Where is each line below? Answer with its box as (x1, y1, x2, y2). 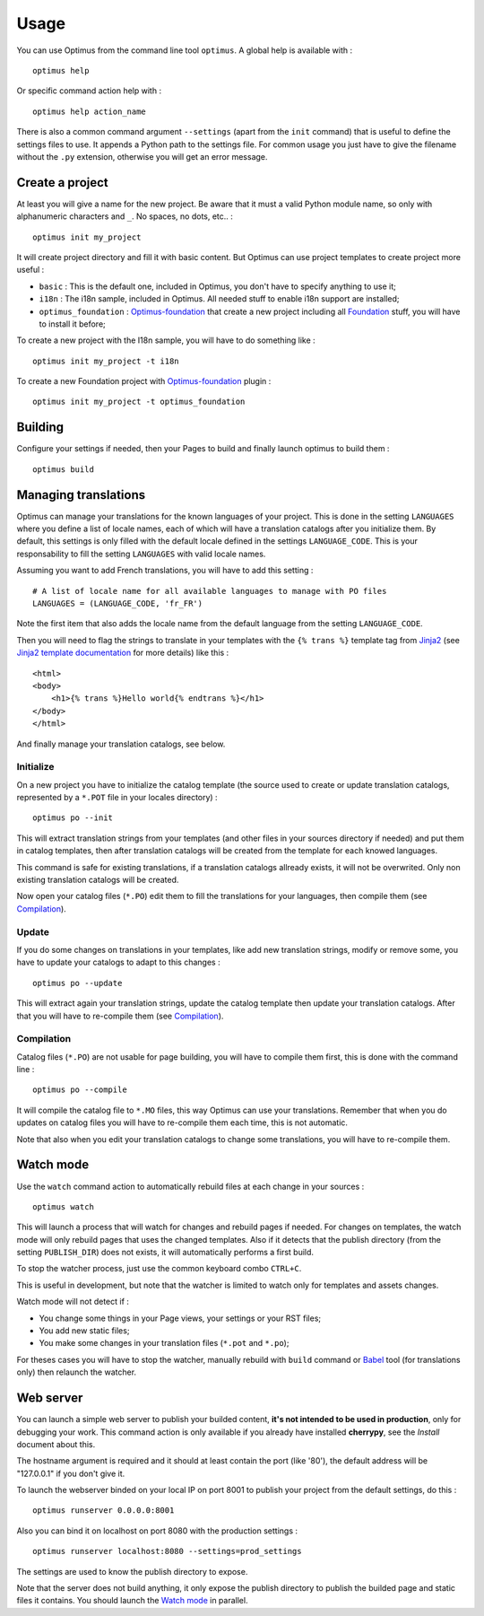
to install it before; (39, 319, 107, 329)
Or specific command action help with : (16, 85, 161, 96)
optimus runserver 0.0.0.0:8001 (32, 1506, 175, 1516)
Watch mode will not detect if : (16, 1297, 130, 1307)
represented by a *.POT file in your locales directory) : (16, 792, 219, 803)
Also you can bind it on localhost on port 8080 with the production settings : (16, 1525, 298, 1536)
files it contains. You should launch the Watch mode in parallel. (16, 1595, 248, 1606)
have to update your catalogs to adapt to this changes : (16, 956, 220, 968)
